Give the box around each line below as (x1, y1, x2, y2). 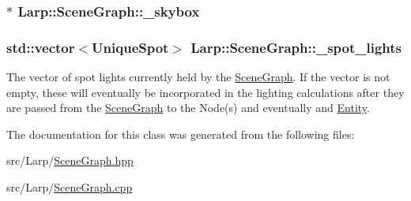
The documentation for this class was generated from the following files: (6, 125, 355, 142)
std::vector (6, 37, 75, 57)
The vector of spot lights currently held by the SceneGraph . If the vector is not (6, 69, 390, 85)
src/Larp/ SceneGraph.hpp (6, 152, 134, 169)
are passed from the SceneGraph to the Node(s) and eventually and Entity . (6, 99, 370, 116)
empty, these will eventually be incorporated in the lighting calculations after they (6, 84, 405, 100)
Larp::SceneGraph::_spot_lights (190, 37, 402, 57)
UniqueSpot (92, 37, 169, 57)
